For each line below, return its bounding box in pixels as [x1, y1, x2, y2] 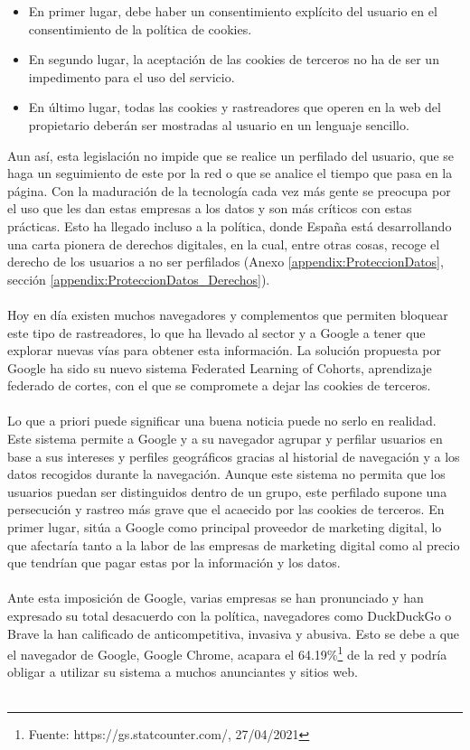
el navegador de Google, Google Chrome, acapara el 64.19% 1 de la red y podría [7, 642, 447, 663]
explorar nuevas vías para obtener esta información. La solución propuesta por [7, 341, 441, 360]
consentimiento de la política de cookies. [28, 19, 252, 38]
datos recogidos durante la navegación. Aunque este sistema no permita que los [7, 464, 446, 483]
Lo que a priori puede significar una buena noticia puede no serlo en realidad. [7, 411, 437, 430]
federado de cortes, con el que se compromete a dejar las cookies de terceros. [7, 376, 431, 395]
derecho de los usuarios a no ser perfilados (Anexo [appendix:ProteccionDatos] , [7, 252, 444, 271]
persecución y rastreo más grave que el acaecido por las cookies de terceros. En [7, 500, 445, 519]
